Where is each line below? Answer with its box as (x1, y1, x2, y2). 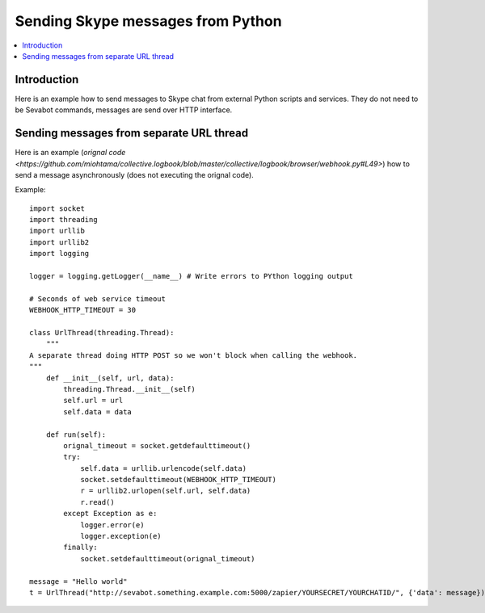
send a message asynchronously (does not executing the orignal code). (15, 170, 254, 179)
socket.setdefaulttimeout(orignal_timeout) (80, 554, 255, 563)
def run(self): (45, 430, 107, 439)
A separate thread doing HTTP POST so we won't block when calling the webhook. (29, 351, 358, 359)
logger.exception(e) (80, 531, 162, 541)
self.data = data (63, 407, 133, 416)
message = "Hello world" (29, 577, 128, 586)
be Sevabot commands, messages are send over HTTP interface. (15, 105, 233, 115)
